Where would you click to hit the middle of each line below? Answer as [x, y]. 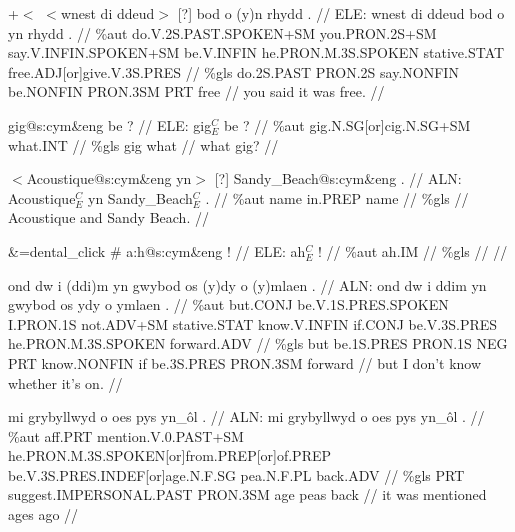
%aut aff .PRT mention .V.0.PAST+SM [126, 435]
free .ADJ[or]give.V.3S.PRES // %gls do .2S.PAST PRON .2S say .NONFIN [233, 71]
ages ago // [43, 514]
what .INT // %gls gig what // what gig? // [143, 144]
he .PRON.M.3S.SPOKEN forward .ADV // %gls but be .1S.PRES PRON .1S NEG [258, 343]
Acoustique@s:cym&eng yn [109, 178]
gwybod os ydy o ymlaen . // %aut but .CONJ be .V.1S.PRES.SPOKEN [228, 304]
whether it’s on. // [65, 382]
